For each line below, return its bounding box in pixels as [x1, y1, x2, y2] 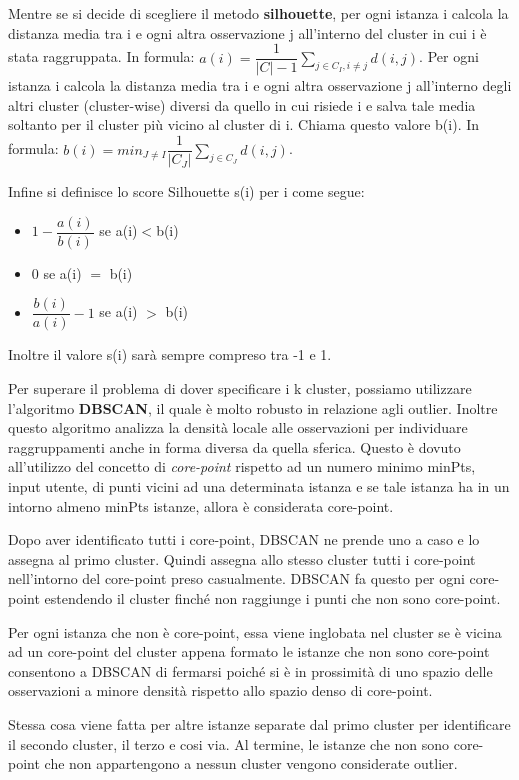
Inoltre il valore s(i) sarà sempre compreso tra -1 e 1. [8, 344, 332, 365]
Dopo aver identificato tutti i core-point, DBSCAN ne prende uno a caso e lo [8, 529, 480, 550]
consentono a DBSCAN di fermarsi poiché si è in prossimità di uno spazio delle [8, 660, 493, 681]
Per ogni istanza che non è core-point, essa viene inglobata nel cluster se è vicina [8, 621, 502, 642]
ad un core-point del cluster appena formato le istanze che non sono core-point [8, 641, 490, 662]
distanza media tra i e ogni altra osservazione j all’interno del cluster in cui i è [8, 22, 487, 43]
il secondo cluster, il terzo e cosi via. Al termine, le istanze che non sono [8, 733, 450, 754]
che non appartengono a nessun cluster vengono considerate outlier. [44, 753, 458, 774]
